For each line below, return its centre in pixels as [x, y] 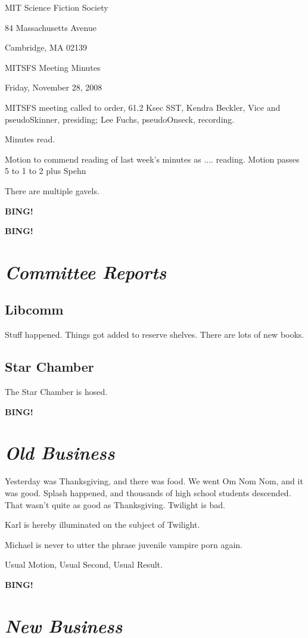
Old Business [60, 453]
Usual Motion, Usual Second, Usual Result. [84, 564]
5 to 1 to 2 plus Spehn [46, 171]
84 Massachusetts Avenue [51, 27]
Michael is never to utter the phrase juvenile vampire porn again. [124, 544]
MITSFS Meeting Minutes [53, 67]
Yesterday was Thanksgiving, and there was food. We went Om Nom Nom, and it [154, 481]
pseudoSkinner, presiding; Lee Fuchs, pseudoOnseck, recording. [120, 119]
